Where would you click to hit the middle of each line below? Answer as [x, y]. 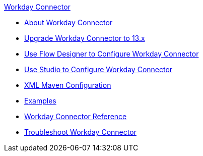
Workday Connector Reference [76, 116]
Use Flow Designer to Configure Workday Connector [112, 54]
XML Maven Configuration [68, 85]
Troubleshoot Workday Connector [80, 132]
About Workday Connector [69, 22]
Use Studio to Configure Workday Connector [98, 69]
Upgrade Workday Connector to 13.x [85, 38]
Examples [40, 101]
